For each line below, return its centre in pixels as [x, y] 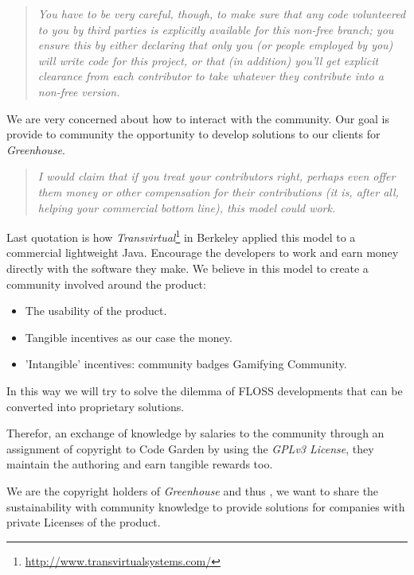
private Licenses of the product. [84, 522]
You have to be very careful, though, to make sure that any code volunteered [222, 14]
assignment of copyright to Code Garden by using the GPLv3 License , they [190, 448]
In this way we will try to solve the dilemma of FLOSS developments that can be [205, 390]
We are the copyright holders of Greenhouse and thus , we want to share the [193, 490]
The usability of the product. [96, 311]
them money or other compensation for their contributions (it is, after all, [218, 191]
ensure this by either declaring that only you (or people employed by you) [215, 45]
